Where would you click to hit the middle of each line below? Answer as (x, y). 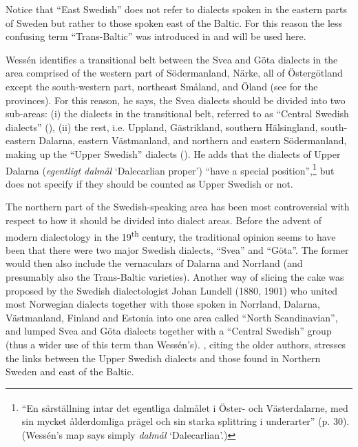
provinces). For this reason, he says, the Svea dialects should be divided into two (176, 100)
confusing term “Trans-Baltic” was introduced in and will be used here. (156, 36)
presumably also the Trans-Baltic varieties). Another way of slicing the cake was (175, 277)
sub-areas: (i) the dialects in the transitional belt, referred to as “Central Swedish (177, 113)
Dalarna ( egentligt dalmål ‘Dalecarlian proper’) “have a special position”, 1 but (170, 169)
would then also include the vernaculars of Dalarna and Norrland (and (154, 263)
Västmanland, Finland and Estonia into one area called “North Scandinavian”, (172, 317)
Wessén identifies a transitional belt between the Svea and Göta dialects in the (172, 59)
